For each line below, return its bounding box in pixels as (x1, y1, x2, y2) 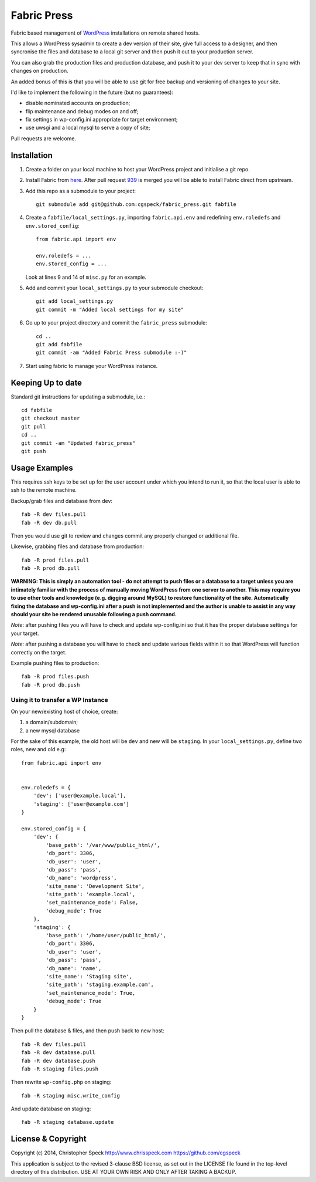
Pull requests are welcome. (11, 135, 76, 142)
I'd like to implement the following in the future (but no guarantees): (11, 89, 174, 96)
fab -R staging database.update (21, 1119, 114, 1126)
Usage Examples (11, 462, 73, 472)
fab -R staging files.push (21, 1065, 99, 1072)
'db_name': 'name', (46, 965, 102, 971)
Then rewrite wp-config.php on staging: (11, 1079, 112, 1086)
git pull (21, 423, 46, 430)
